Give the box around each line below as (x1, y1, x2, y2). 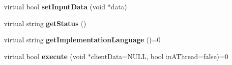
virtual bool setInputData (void (4, 1, 105, 11)
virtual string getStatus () (4, 18, 87, 28)
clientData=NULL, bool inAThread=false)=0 (91, 51, 228, 61)
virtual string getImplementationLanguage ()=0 (4, 34, 161, 45)
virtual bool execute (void (4, 51, 86, 61)
